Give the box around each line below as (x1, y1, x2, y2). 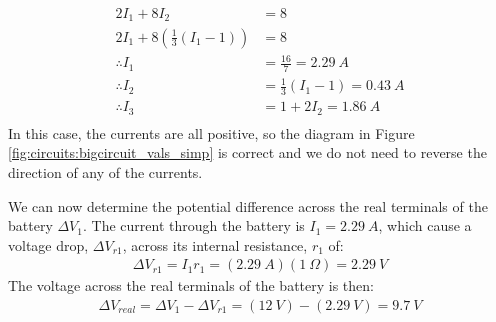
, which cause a (378, 215, 472, 236)
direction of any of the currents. (8, 161, 203, 182)
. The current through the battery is (82, 215, 305, 236)
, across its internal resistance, (122, 234, 308, 255)
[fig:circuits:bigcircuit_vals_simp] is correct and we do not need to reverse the (8, 142, 487, 163)
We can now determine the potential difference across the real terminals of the (8, 195, 488, 216)
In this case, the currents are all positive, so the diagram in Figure (8, 122, 415, 143)
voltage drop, (8, 234, 89, 255)
